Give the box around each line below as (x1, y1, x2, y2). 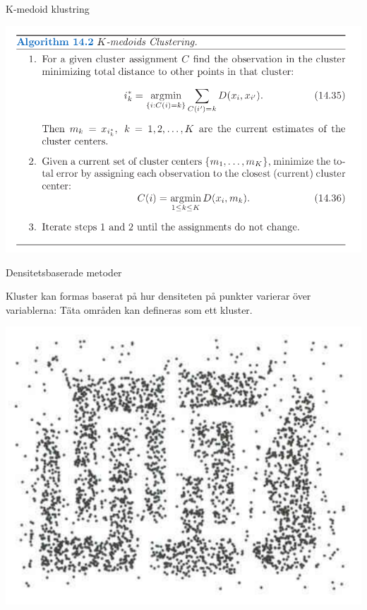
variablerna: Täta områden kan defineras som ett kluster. (6, 302, 253, 317)
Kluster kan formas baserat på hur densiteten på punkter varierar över (6, 288, 311, 303)
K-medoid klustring (6, 1, 90, 16)
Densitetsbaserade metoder (6, 264, 122, 279)
